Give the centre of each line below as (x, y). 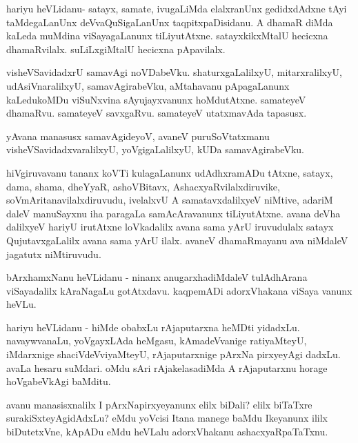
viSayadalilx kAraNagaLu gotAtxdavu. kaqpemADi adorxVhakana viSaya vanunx (179, 290)
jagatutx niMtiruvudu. (54, 254)
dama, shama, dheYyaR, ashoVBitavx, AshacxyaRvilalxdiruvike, (143, 186)
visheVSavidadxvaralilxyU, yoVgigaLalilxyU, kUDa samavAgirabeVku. (155, 149)
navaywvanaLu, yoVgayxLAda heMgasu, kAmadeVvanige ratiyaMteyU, (157, 341)
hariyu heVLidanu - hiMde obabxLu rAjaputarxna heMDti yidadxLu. (153, 327)
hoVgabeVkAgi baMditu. (59, 381)
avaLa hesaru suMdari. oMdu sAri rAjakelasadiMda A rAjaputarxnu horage (167, 367)
